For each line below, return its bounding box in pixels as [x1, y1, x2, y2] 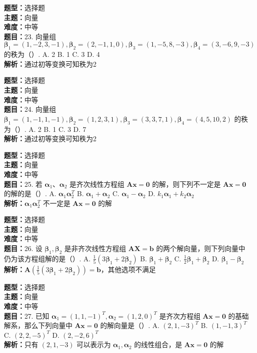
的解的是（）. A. [4, 188, 56, 199]
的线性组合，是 [134, 339, 182, 350]
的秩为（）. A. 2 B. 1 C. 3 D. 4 [4, 49, 100, 59]
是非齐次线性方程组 [64, 243, 126, 253]
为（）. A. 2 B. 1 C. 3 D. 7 [4, 124, 86, 134]
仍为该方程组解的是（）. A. [4, 253, 91, 263]
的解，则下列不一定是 [152, 178, 221, 189]
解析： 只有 [4, 339, 38, 350]
